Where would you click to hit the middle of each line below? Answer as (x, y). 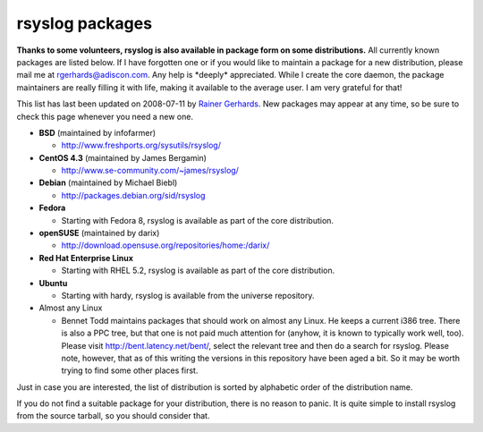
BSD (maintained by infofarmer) (97, 132)
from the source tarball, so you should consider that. (113, 416)
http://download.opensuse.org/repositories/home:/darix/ (165, 245)
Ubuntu (53, 283)
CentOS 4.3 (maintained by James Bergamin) (123, 157)
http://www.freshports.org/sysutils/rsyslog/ (141, 145)
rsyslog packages (84, 23)
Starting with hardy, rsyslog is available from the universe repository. (188, 295)
